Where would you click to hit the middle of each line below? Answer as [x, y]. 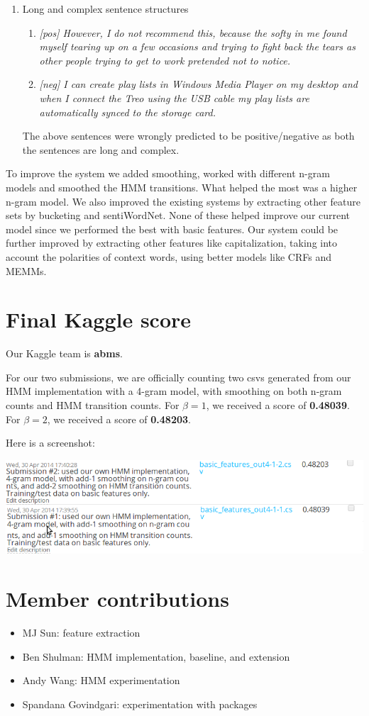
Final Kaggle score [99, 319]
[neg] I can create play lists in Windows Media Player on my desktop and [198, 84]
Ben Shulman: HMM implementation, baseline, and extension [156, 656]
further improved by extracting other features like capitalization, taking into [172, 243]
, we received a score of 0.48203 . [119, 419]
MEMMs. [26, 270]
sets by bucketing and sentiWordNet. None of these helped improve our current [178, 215]
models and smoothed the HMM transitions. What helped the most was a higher [182, 187]
